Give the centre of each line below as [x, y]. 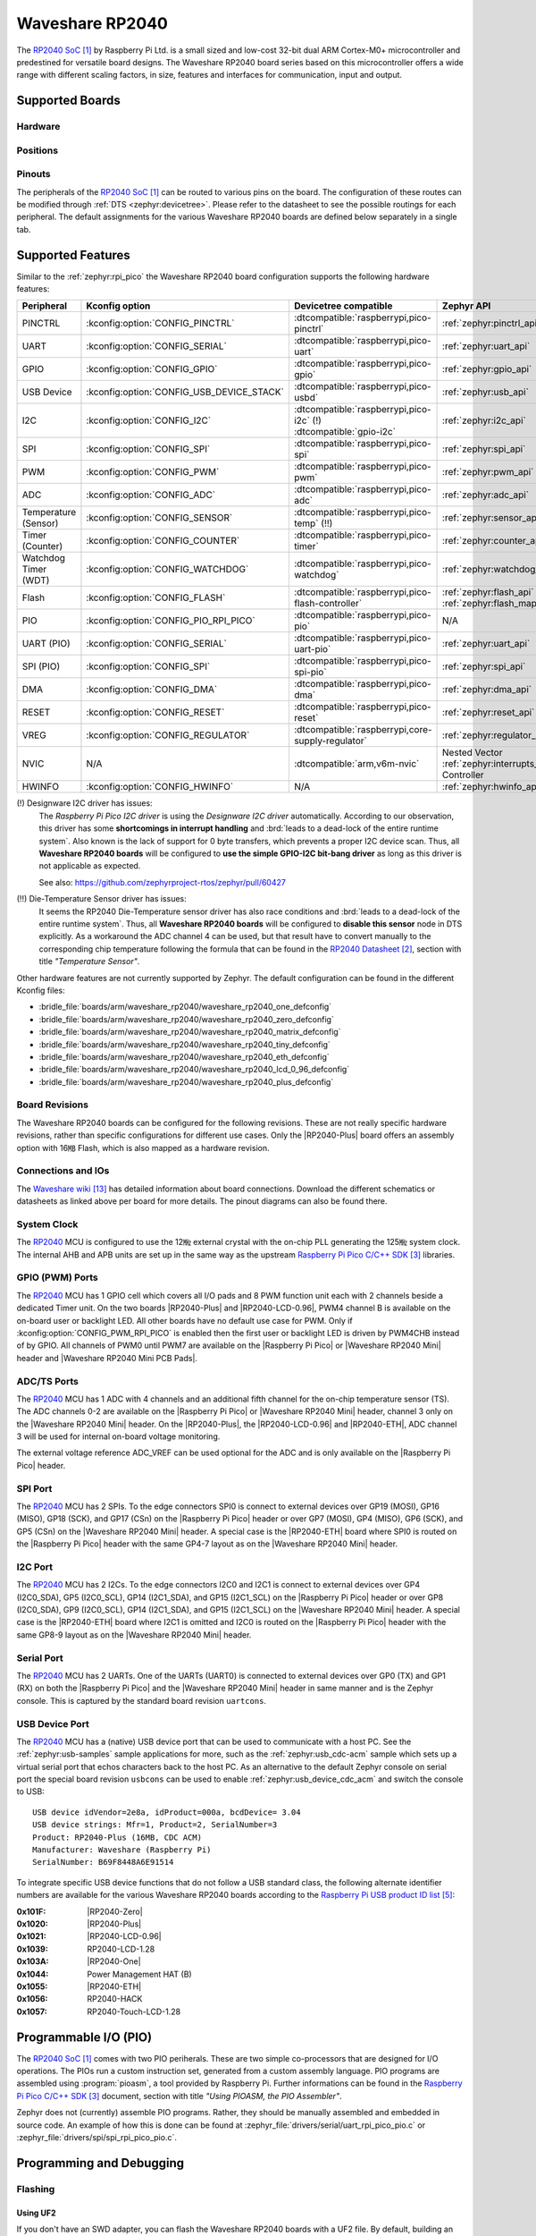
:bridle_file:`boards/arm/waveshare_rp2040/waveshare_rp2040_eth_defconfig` [184, 1056]
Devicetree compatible [343, 306]
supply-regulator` [331, 741]
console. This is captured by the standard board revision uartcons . [142, 1700]
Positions [37, 150]
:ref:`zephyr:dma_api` [487, 690]
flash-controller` [328, 604]
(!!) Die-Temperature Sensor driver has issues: [101, 899]
